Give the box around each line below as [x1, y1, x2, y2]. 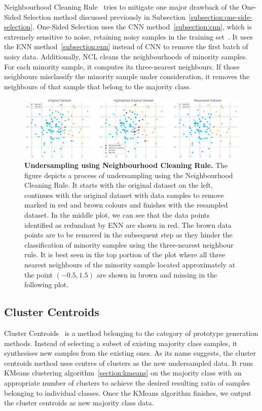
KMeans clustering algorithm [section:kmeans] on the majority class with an [4, 367, 242, 378]
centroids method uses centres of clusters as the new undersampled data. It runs [4, 357, 253, 368]
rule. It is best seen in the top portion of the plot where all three [24, 249, 226, 260]
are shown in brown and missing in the [96, 269, 217, 280]
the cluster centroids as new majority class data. [4, 397, 154, 408]
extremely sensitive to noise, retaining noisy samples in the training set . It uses [4, 31, 253, 42]
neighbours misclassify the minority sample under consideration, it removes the [4, 71, 250, 82]
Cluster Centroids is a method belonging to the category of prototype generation [4, 328, 258, 338]
